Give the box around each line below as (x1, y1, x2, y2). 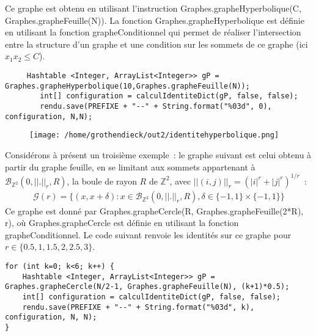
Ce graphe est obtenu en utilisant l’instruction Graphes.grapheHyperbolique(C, (5, 2, 301, 14)
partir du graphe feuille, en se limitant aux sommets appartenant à (5, 160, 255, 173)
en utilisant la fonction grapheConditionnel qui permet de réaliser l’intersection (5, 26, 301, 38)
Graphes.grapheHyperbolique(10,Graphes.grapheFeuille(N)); (5, 81, 250, 90)
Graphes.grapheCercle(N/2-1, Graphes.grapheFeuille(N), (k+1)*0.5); (5, 282, 290, 291)
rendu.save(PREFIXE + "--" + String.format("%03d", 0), (40, 101, 272, 111)
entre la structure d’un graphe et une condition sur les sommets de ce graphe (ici (5, 37, 308, 50)
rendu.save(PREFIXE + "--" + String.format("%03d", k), (22, 302, 255, 312)
